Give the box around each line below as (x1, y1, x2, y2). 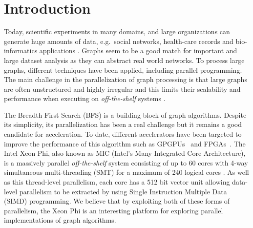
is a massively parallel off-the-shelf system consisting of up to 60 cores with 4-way (4, 157, 248, 167)
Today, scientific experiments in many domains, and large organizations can (4, 26, 230, 37)
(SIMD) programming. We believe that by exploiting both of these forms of (4, 196, 230, 206)
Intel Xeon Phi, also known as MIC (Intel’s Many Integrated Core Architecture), (4, 148, 246, 158)
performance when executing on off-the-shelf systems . (4, 93, 166, 104)
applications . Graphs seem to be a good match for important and (39, 45, 237, 56)
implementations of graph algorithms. (4, 215, 116, 225)
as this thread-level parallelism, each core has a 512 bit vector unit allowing (4, 177, 230, 187)
